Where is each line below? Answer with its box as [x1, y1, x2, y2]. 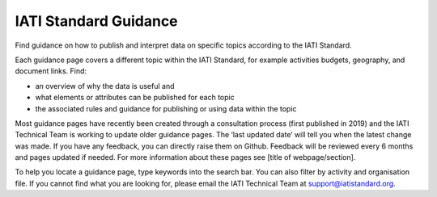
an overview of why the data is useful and [35, 81, 175, 90]
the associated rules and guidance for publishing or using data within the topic [35, 103, 297, 113]
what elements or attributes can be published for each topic [35, 93, 235, 103]
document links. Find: [15, 66, 87, 76]
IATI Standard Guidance [15, 12, 178, 30]
